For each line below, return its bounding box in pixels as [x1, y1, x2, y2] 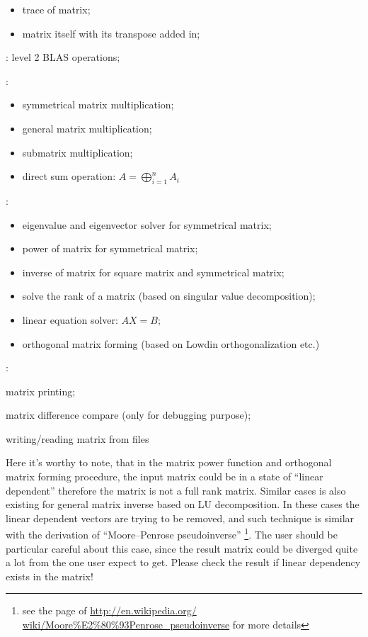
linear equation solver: [22, 312, 118, 327]
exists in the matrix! [6, 568, 93, 583]
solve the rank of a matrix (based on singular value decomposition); [22, 288, 316, 303]
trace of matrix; [22, 2, 91, 16]
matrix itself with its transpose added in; [22, 26, 200, 40]
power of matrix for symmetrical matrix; [22, 241, 198, 256]
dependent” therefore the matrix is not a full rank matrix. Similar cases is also [6, 483, 346, 497]
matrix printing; [6, 383, 76, 398]
